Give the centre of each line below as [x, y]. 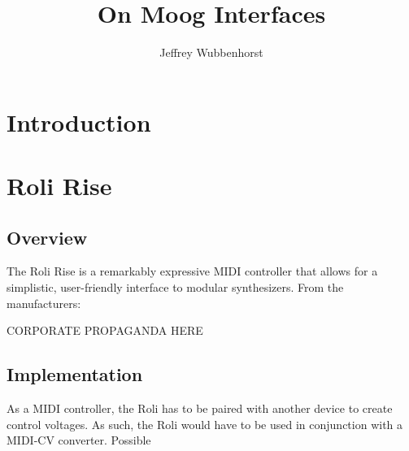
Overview [47, 237]
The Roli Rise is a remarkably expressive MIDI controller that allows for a [192, 271]
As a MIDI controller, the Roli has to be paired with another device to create [200, 408]
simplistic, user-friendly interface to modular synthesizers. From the [175, 287]
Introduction [79, 121]
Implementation [75, 374]
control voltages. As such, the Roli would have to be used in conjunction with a [205, 424]
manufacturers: [44, 303]
